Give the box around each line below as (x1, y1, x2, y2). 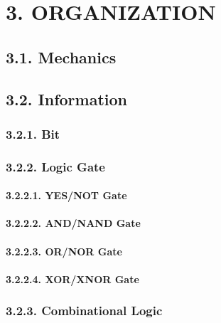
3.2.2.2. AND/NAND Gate (6, 216, 141, 231)
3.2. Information (6, 88, 128, 110)
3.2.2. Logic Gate (6, 157, 105, 175)
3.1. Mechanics (6, 46, 117, 68)
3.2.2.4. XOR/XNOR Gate (6, 271, 139, 286)
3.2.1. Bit (6, 125, 60, 142)
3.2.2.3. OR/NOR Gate (6, 243, 122, 258)
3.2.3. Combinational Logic (6, 302, 163, 319)
